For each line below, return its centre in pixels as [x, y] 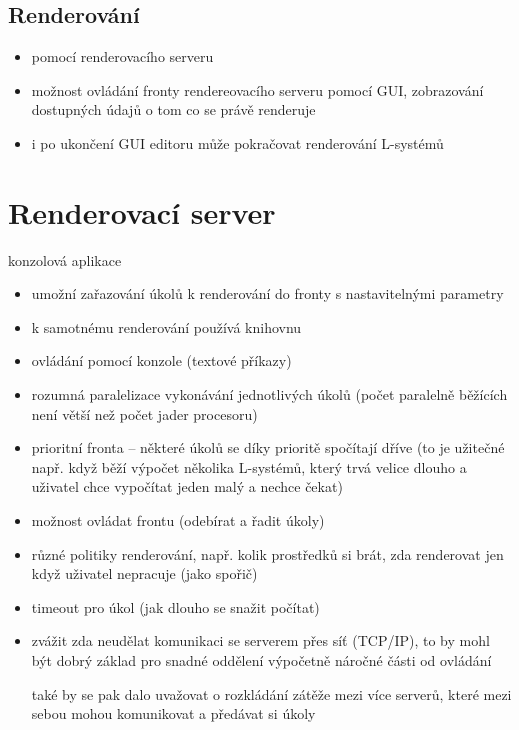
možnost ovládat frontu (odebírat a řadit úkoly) [178, 520]
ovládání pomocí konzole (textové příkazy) [161, 360]
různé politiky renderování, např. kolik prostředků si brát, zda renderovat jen [267, 553]
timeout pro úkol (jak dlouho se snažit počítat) [175, 606]
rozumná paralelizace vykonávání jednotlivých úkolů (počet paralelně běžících [269, 394]
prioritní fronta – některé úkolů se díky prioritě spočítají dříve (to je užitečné [268, 447]
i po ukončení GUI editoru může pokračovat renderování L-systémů [237, 142]
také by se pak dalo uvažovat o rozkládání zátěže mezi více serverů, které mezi [271, 693]
